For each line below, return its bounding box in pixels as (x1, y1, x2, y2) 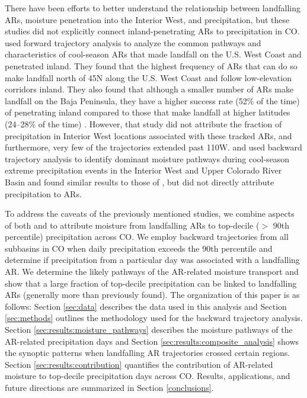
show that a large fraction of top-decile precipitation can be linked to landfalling (5, 277, 297, 289)
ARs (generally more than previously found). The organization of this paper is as (5, 288, 300, 301)
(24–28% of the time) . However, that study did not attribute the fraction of (5, 117, 282, 130)
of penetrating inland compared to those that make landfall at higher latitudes (5, 106, 290, 118)
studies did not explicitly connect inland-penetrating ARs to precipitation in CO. (5, 25, 300, 37)
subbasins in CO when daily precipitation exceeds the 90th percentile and (5, 242, 273, 254)
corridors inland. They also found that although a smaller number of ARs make (5, 83, 294, 95)
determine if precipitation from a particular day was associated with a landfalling (5, 253, 300, 266)
